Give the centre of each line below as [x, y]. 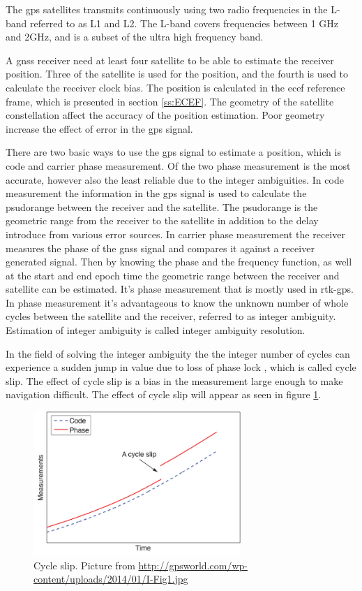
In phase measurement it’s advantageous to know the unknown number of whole [177, 302]
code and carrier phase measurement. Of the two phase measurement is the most [178, 165]
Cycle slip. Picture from [84, 565]
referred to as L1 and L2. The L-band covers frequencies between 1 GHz [184, 23]
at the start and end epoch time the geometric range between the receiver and [173, 275]
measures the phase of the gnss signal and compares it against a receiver [160, 248]
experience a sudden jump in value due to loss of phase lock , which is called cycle [181, 367]
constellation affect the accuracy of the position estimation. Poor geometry [165, 115]
